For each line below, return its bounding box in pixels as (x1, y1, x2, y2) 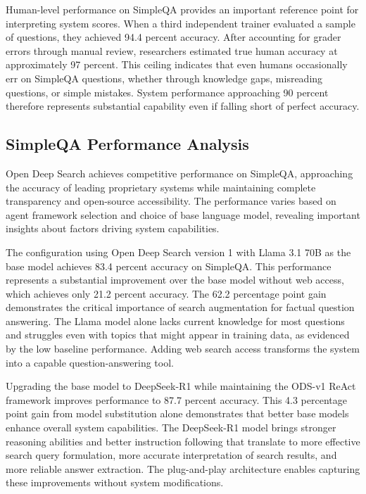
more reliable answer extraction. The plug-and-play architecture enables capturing (6, 461, 360, 476)
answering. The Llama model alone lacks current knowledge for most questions (6, 313, 345, 328)
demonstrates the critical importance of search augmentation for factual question (6, 300, 355, 315)
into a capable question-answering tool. (6, 355, 174, 369)
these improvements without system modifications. (6, 475, 224, 490)
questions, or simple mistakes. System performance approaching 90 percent (6, 84, 329, 99)
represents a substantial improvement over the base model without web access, (6, 272, 344, 287)
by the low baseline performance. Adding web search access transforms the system (6, 341, 360, 356)
